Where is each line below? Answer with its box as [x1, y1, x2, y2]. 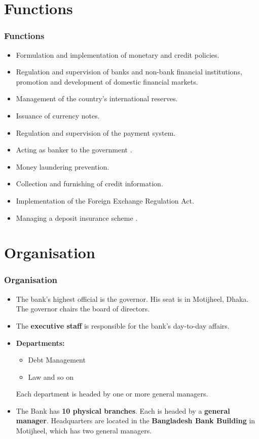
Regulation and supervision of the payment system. [16, 127, 176, 138]
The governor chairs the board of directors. [16, 303, 150, 314]
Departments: [16, 337, 65, 348]
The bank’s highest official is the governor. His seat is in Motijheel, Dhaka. [16, 293, 249, 304]
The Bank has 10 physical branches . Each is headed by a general [16, 405, 230, 416]
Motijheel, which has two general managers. [16, 425, 152, 436]
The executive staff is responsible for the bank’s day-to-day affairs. [16, 320, 230, 331]
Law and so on [28, 371, 73, 382]
